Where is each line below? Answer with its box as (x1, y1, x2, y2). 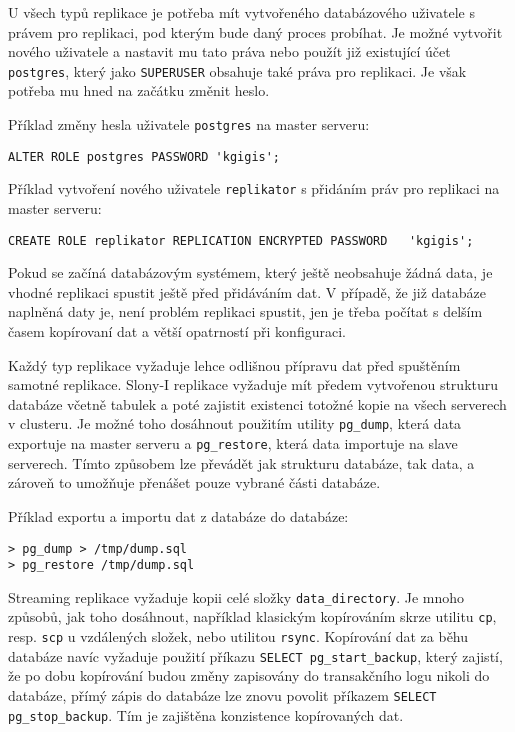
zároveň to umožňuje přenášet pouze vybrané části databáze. (8, 472, 381, 493)
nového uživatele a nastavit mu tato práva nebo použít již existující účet (8, 41, 451, 62)
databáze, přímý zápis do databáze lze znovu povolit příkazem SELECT (8, 685, 437, 706)
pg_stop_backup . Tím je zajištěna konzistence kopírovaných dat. (8, 704, 404, 725)
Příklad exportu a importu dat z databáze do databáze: (8, 505, 349, 526)
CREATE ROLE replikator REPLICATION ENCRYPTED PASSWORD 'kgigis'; (8, 233, 474, 248)
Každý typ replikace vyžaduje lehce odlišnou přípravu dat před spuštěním (8, 354, 461, 375)
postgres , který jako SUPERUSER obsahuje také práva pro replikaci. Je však (8, 60, 467, 81)
